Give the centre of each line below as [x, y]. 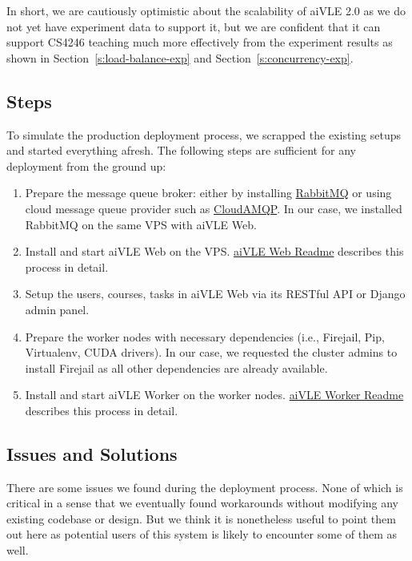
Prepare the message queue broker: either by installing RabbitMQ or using [208, 193]
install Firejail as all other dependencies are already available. [176, 367]
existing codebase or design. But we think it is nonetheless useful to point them [201, 518]
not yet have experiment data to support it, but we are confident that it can [194, 26]
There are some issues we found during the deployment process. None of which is [205, 487]
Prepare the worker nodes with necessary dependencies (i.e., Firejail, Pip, [205, 336]
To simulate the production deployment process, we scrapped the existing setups [204, 134]
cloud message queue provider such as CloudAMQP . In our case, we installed [214, 208]
